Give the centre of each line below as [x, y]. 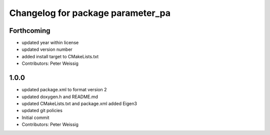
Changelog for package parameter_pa [90, 13]
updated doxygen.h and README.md [60, 97]
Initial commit [35, 118]
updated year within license [50, 43]
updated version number [47, 49]
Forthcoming [30, 31]
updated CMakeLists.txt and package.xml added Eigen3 [79, 103]
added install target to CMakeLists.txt [60, 56]
